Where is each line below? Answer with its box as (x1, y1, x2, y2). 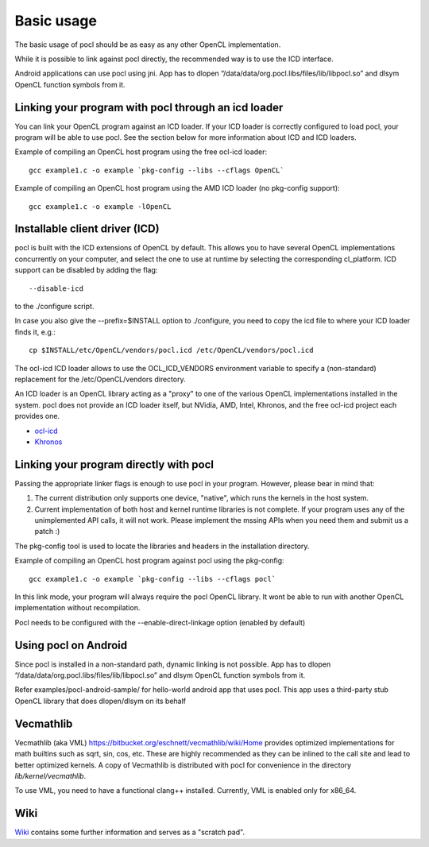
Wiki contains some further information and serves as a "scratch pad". (14, 827, 245, 837)
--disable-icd (29, 284, 83, 293)
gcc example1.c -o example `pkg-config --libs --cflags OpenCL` (29, 165, 285, 175)
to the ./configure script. (14, 302, 95, 311)
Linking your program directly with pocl (14, 458, 214, 471)
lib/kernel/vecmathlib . (14, 771, 87, 780)
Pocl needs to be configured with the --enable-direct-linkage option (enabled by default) (14, 617, 306, 627)
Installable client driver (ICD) (14, 222, 160, 236)
